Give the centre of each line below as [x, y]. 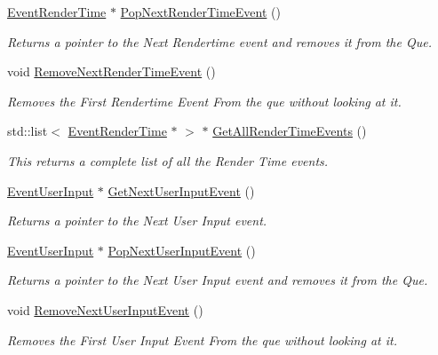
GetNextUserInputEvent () [181, 190]
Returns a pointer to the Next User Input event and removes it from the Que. [218, 280]
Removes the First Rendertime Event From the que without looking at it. [204, 101]
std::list [28, 131]
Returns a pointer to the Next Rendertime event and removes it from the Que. [219, 41]
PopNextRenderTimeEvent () [200, 12]
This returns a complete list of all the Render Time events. [168, 160]
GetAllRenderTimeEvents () [290, 131]
